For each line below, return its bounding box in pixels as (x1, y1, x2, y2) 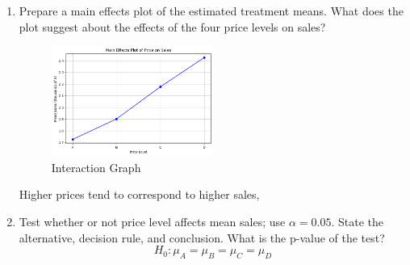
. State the (331, 213, 383, 230)
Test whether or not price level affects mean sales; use (19, 213, 286, 230)
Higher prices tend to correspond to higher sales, (19, 186, 260, 203)
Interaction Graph (51, 158, 141, 175)
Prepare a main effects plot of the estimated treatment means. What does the (19, 2, 404, 19)
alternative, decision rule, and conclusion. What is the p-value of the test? (19, 229, 385, 246)
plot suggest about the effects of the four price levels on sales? (19, 18, 326, 35)
